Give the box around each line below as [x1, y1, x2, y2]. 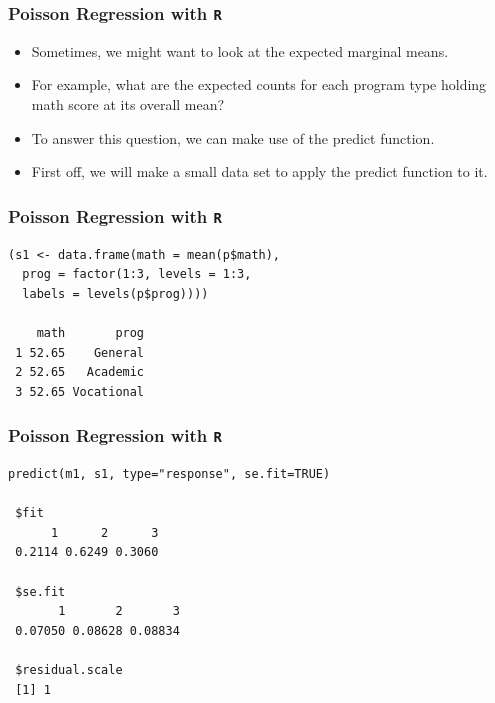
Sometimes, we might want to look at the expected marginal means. [31, 40, 449, 61]
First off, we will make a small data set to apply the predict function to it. [31, 161, 488, 182]
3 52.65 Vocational [15, 384, 145, 399]
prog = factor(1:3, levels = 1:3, [22, 267, 252, 282]
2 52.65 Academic [15, 365, 145, 380]
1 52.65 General [15, 345, 145, 360]
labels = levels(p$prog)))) [22, 286, 209, 301]
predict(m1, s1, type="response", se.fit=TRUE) [8, 467, 331, 482]
